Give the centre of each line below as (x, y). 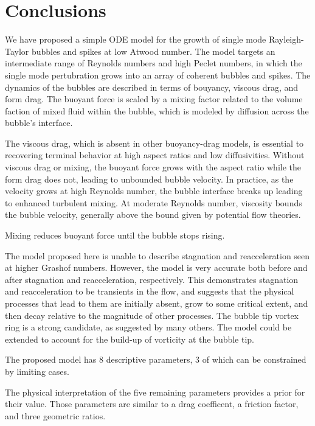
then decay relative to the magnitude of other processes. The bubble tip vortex (152, 315)
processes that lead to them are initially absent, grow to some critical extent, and (157, 303)
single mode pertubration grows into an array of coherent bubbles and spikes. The (158, 75)
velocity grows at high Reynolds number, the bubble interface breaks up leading (154, 191)
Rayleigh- (286, 39)
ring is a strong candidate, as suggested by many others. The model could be (148, 327)
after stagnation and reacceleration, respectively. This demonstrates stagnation (152, 279)
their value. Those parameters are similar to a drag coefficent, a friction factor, (152, 404)
